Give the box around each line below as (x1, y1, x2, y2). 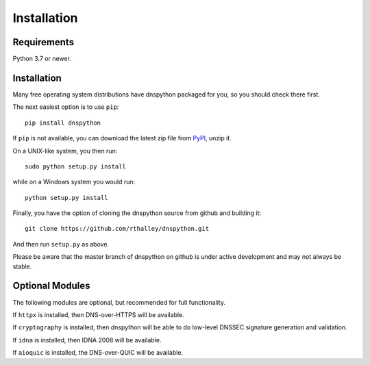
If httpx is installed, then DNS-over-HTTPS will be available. (12, 310, 184, 318)
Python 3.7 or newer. (12, 55, 72, 63)
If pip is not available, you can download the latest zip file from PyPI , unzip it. (12, 134, 232, 142)
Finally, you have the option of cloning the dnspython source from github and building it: (12, 209, 262, 217)
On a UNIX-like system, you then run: (12, 147, 118, 155)
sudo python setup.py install (25, 162, 127, 171)
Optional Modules (12, 280, 90, 292)
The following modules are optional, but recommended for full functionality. (12, 298, 226, 306)
